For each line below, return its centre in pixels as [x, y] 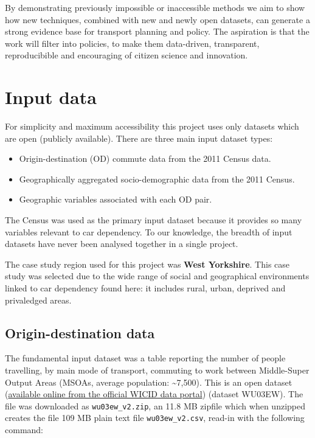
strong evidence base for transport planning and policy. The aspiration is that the [157, 31]
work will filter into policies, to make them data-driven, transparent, [132, 43]
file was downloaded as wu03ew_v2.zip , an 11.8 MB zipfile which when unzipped [155, 405]
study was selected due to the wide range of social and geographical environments [157, 276]
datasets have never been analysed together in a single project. [122, 244]
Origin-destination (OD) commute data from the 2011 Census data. [145, 158]
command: [24, 430]
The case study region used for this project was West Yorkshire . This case [147, 264]
